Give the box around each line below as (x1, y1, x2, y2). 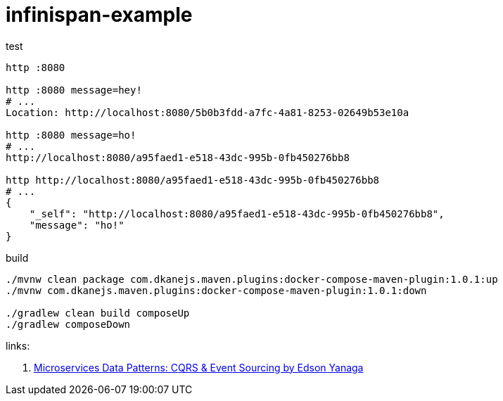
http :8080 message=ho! (6, 129, 136, 141)
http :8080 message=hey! (6, 84, 142, 96)
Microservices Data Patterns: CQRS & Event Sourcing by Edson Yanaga (34, 361, 364, 374)
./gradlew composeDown (6, 318, 131, 330)
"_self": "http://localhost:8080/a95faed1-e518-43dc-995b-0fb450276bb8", (29, 208, 445, 219)
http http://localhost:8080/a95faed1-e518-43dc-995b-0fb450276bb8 (6, 174, 380, 186)
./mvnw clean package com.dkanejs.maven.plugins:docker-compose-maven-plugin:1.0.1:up (6, 273, 498, 285)
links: (6, 339, 30, 352)
